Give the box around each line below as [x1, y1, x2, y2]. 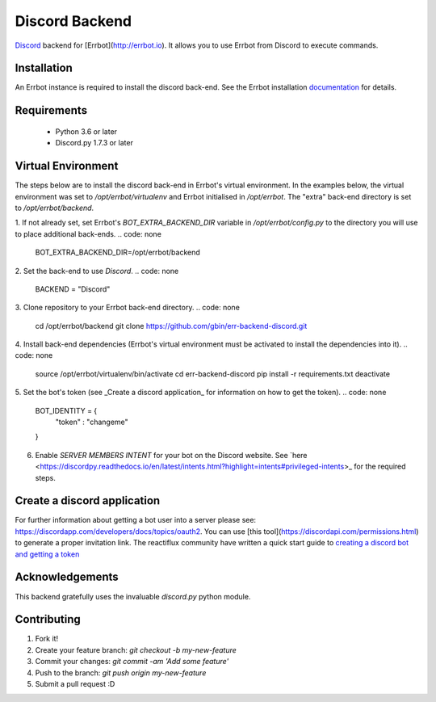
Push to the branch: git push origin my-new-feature [35, 667, 207, 678]
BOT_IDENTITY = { [35, 406, 98, 415]
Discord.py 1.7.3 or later [55, 138, 133, 148]
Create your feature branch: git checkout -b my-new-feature [35, 645, 237, 654]
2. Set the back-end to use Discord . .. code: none [15, 266, 179, 275]
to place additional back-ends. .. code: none [15, 229, 161, 238]
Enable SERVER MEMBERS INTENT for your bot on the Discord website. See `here [35, 450, 308, 460]
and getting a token [15, 549, 80, 559]
